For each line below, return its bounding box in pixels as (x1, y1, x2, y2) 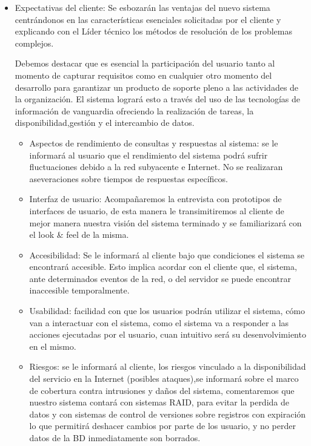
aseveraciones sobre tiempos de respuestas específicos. (29, 172, 228, 185)
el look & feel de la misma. (29, 228, 129, 241)
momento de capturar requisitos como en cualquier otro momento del (15, 68, 272, 81)
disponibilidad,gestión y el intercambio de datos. (15, 116, 195, 129)
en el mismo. (29, 339, 76, 352)
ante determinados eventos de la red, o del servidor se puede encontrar (29, 272, 291, 284)
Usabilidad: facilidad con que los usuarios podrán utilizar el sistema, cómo (29, 304, 306, 317)
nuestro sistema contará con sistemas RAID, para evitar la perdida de (29, 396, 289, 408)
